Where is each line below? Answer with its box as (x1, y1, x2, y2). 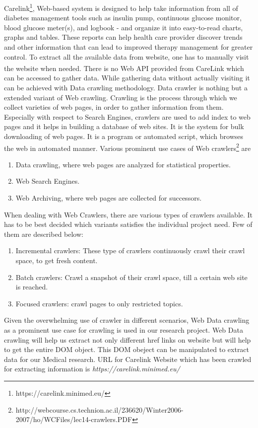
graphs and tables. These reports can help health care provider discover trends (4, 32, 243, 42)
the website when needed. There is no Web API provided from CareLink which (4, 63, 244, 73)
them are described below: (4, 228, 83, 239)
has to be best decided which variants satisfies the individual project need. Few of (4, 219, 253, 229)
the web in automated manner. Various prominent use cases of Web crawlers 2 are (4, 141, 251, 153)
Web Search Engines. (15, 176, 80, 186)
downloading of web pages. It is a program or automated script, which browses (4, 131, 244, 142)
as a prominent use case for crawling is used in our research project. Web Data (4, 325, 243, 335)
